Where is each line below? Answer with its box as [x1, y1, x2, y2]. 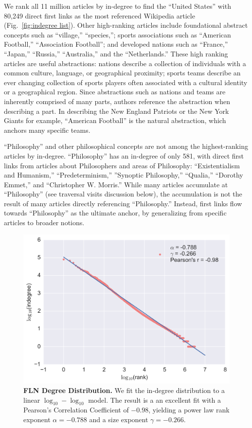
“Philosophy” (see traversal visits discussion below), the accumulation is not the [4, 189, 242, 199]
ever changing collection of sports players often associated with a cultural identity [4, 77, 248, 87]
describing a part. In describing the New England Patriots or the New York [4, 106, 229, 116]
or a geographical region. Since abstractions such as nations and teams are [4, 87, 226, 97]
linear [23, 394, 40, 405]
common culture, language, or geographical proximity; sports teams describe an [4, 68, 241, 78]
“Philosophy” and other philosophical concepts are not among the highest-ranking [4, 141, 248, 151]
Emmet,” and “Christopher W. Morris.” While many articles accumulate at [4, 179, 228, 189]
